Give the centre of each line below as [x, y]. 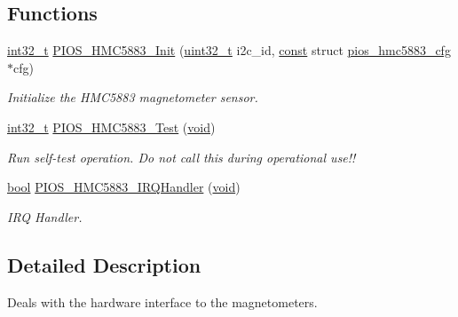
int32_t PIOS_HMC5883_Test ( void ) [111, 127]
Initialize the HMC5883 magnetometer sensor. [133, 97]
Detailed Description [104, 264]
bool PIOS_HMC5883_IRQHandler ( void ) [124, 187]
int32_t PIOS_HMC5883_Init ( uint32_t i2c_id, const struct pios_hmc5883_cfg [229, 50]
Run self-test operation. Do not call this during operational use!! [182, 157]
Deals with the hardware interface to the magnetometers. [162, 301]
